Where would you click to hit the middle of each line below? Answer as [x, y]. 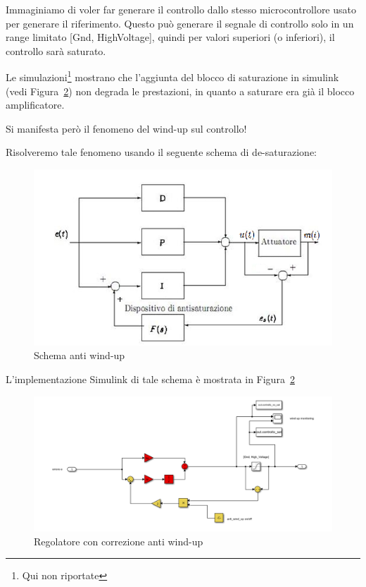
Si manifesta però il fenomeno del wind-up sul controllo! [126, 128]
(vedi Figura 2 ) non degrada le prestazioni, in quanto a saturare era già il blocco [180, 91]
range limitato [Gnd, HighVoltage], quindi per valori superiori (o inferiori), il [170, 37]
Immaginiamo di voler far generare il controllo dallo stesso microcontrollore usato [181, 9]
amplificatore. [35, 105]
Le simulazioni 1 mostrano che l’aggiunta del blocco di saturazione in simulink [172, 76]
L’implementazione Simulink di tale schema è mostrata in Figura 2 [150, 379]
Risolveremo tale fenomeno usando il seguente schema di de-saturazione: [161, 152]
